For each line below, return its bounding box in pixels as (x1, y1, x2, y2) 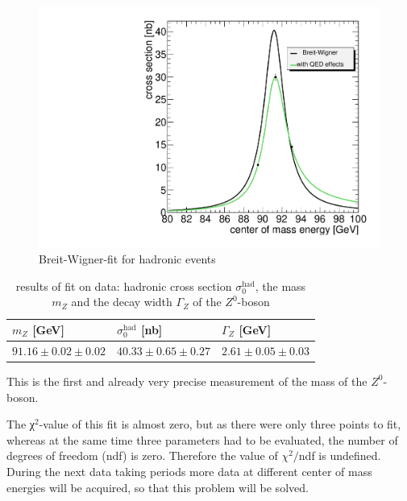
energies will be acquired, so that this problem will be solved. (6, 478, 309, 495)
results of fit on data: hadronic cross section (15, 277, 232, 294)
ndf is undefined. (298, 447, 381, 464)
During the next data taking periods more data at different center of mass (6, 462, 372, 479)
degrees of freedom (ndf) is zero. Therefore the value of (6, 447, 278, 464)
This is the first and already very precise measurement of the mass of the (6, 372, 368, 389)
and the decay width (71, 293, 172, 310)
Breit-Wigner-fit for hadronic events (39, 250, 216, 267)
